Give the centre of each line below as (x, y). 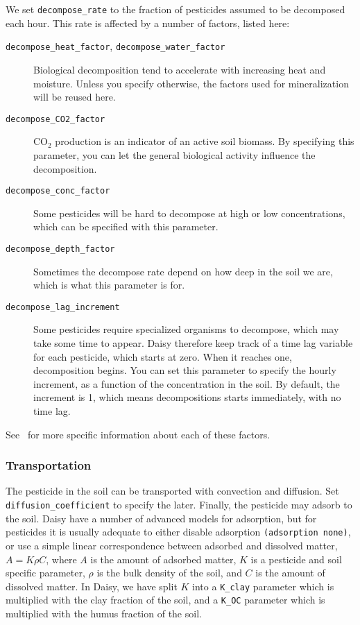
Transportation (49, 465)
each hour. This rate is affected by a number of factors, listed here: (148, 23)
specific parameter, (45, 573)
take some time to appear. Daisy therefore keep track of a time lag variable (193, 343)
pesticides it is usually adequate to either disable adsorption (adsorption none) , (178, 532)
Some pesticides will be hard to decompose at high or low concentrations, (189, 213)
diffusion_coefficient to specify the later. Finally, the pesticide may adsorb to (179, 505)
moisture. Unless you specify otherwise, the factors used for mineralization (191, 83)
